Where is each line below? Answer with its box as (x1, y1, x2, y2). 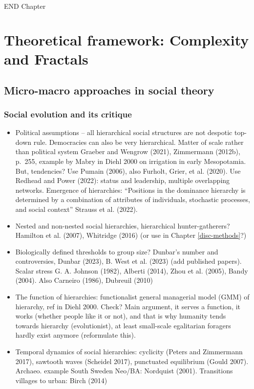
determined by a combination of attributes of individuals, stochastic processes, (15, 194, 250, 205)
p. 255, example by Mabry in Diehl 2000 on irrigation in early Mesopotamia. (15, 156, 246, 166)
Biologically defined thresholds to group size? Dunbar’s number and (15, 246, 218, 256)
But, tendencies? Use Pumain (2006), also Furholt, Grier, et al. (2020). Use (15, 165, 241, 176)
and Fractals (4, 48, 88, 69)
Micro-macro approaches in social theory (4, 82, 214, 97)
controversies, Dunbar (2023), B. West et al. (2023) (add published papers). (15, 256, 242, 266)
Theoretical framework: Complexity (4, 29, 249, 49)
